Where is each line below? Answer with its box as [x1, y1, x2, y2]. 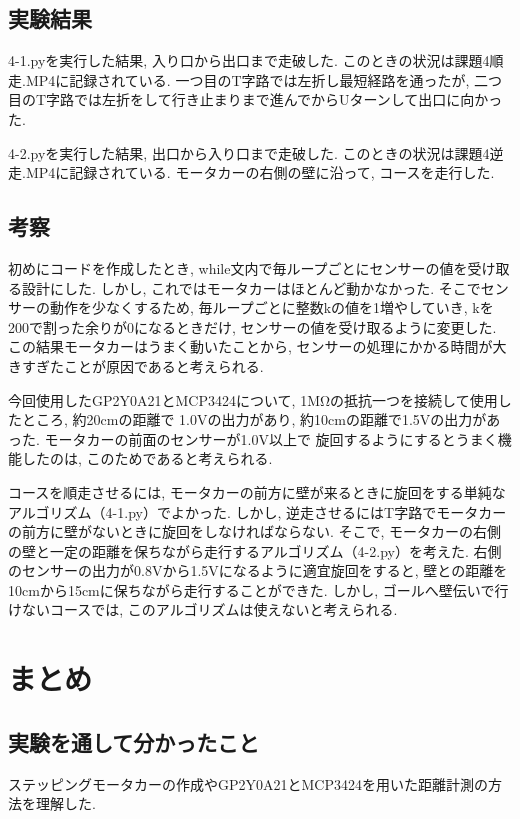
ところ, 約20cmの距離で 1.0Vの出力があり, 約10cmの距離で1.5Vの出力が [21, 409, 487, 430]
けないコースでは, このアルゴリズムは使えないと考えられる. [8, 599, 398, 620]
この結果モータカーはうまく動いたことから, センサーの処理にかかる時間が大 [8, 336, 507, 357]
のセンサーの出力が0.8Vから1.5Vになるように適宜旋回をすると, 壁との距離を [8, 560, 508, 581]
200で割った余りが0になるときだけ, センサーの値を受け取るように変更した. [8, 316, 497, 337]
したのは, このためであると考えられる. [21, 448, 273, 469]
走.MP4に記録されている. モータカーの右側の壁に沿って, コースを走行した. [8, 162, 495, 183]
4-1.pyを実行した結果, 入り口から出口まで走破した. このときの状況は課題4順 [8, 50, 504, 71]
